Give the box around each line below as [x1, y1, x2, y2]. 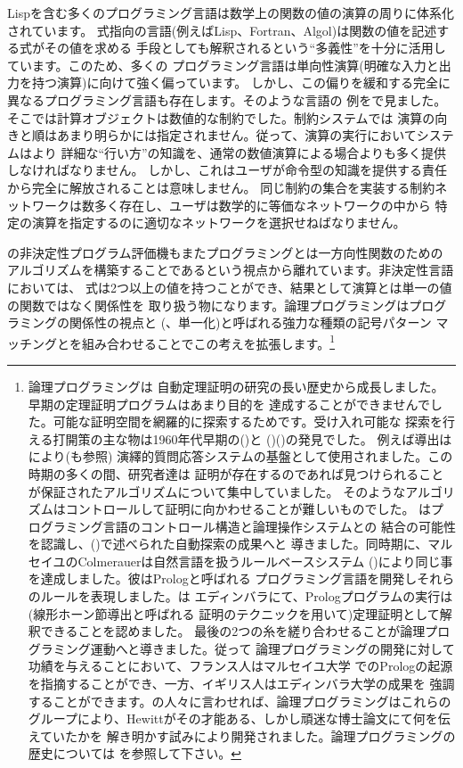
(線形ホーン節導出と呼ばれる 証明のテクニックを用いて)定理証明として [28, 604, 440, 623]
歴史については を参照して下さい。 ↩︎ [28, 744, 242, 763]
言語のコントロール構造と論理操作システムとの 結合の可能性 [102, 516, 456, 535]
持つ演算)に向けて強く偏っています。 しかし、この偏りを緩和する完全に [31, 73, 451, 92]
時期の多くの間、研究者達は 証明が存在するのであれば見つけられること [28, 464, 444, 483]
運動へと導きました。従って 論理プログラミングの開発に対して [90, 639, 455, 657]
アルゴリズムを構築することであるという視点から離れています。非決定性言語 [7, 260, 454, 279]
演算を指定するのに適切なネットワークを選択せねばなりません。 [31, 213, 406, 232]
